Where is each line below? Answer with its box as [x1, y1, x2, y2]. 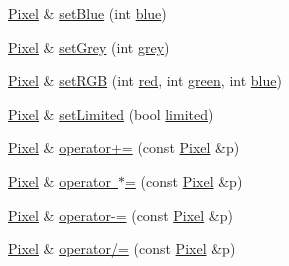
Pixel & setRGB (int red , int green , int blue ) [8, 70, 282, 91]
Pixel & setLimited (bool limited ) [8, 103, 214, 124]
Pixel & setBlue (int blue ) [8, 3, 167, 23]
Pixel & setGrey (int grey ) [8, 36, 170, 57]
